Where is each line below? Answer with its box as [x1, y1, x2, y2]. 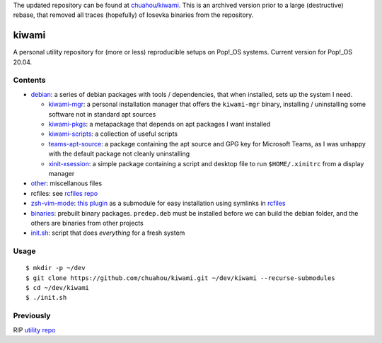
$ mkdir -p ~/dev [25, 264, 86, 272]
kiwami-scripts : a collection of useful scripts [48, 129, 178, 138]
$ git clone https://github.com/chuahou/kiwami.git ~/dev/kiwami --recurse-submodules [25, 274, 335, 282]
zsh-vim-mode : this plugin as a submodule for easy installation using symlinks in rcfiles [30, 199, 286, 208]
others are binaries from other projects [30, 219, 144, 227]
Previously [13, 311, 51, 321]
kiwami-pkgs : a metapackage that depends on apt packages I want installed [48, 120, 271, 128]
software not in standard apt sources [48, 110, 156, 118]
